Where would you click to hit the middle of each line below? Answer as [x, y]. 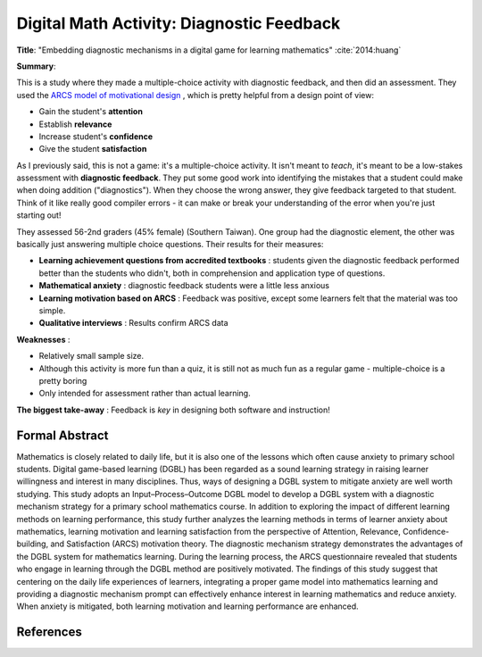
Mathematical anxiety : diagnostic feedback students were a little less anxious [184, 286]
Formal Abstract [62, 435]
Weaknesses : [43, 339]
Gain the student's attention [91, 112]
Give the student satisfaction [93, 149]
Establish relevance [75, 124]
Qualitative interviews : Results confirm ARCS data [133, 323]
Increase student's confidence [96, 136]
